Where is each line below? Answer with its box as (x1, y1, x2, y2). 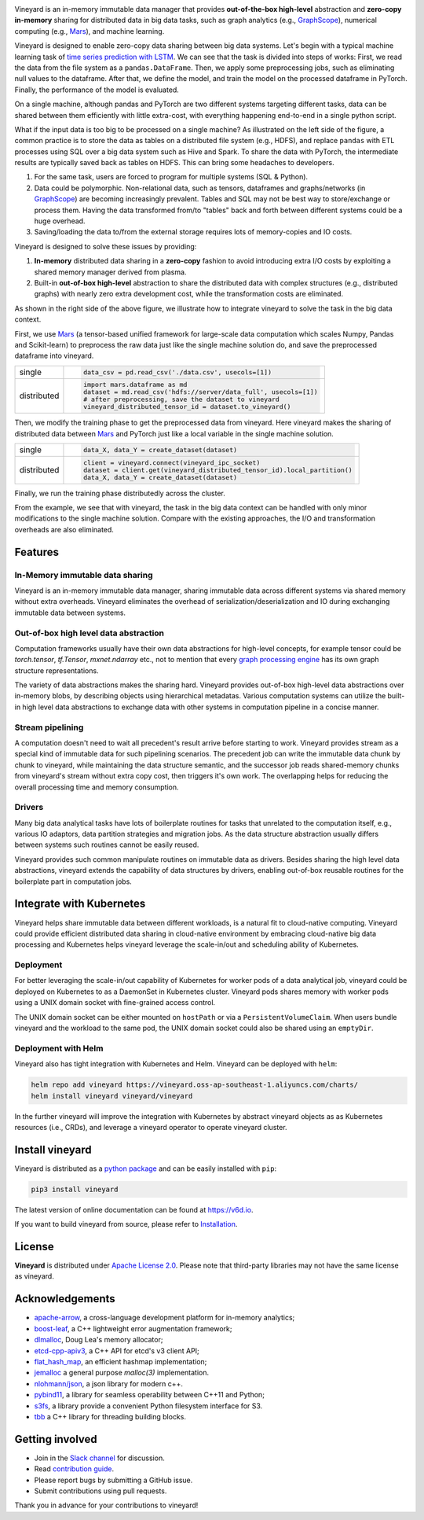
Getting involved (14, 1432, 97, 1446)
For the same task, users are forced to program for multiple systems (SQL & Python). (34, 172, 309, 182)
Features (14, 545, 59, 558)
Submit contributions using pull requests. (34, 1486, 167, 1496)
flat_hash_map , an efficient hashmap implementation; (34, 1356, 207, 1366)
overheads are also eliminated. (14, 524, 114, 534)
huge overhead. (34, 216, 86, 226)
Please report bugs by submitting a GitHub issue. (34, 1475, 193, 1485)
